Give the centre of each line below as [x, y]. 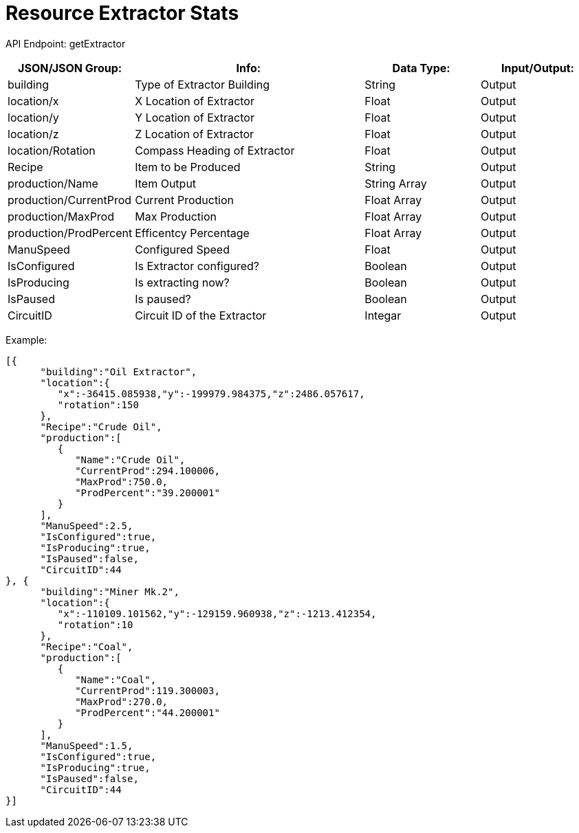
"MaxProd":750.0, [122, 481]
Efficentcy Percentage [192, 233]
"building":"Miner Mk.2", [110, 591]
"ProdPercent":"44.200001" [148, 712]
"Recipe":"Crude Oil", [101, 426]
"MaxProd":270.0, [122, 701]
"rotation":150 [98, 404]
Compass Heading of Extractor [215, 150]
